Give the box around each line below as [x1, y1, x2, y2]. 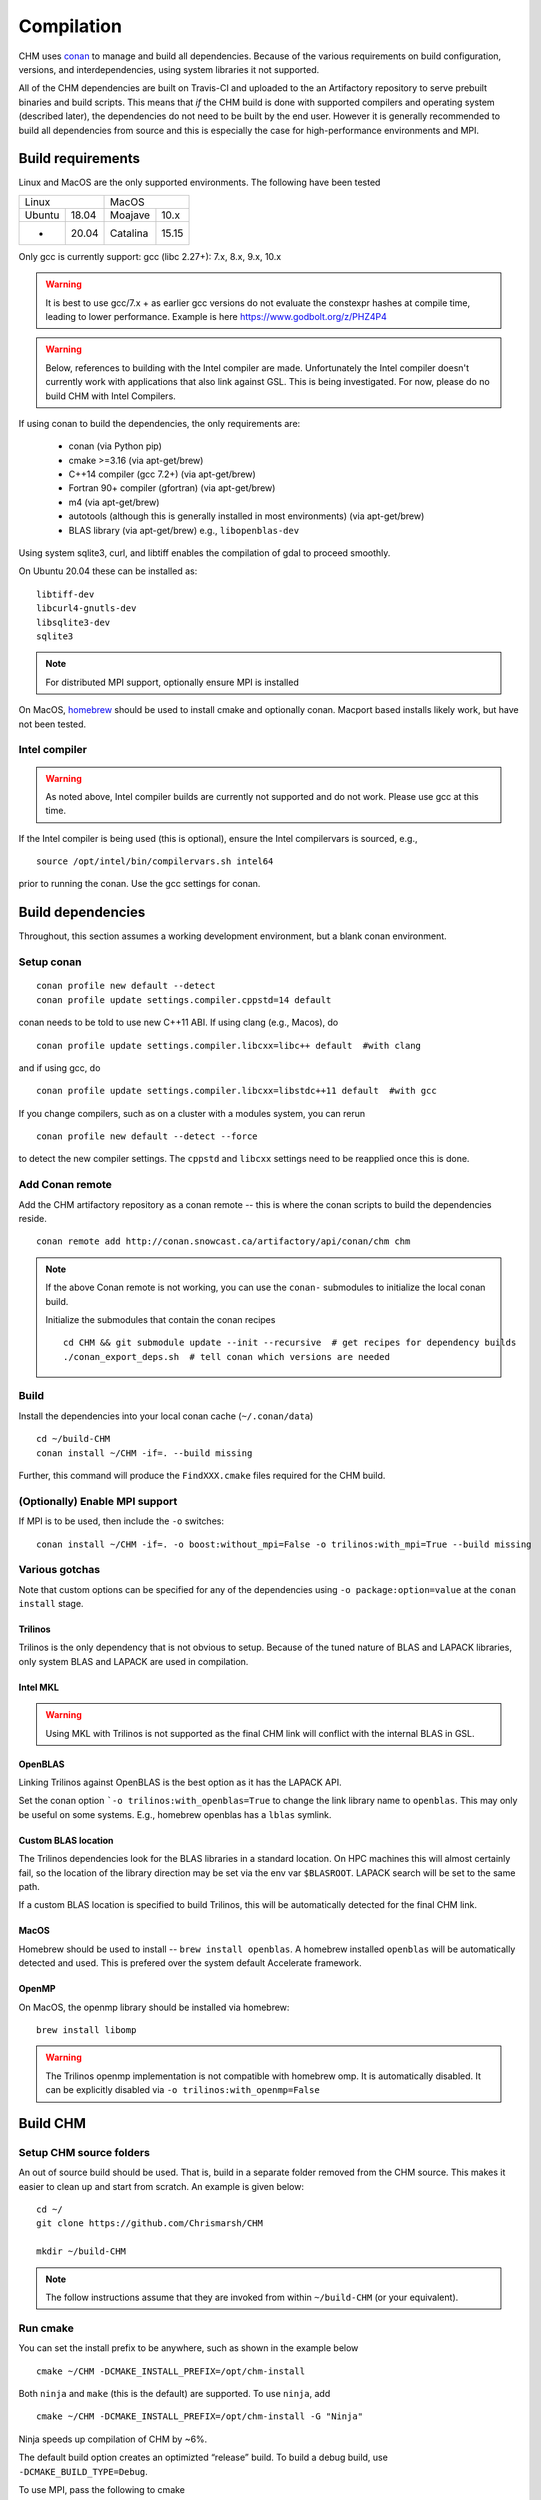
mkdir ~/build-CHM [36, 2246, 127, 2257]
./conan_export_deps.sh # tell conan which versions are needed [63, 1351, 390, 1362]
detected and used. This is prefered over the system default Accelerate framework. [18, 1957, 362, 1969]
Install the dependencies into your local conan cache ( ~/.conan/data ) [18, 1410, 314, 1422]
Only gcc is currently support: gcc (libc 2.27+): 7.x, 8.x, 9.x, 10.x [18, 250, 282, 262]
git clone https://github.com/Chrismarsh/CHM [36, 2218, 264, 2229]
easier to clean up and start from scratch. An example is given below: [18, 2180, 305, 2192]
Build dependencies [18, 904, 146, 921]
